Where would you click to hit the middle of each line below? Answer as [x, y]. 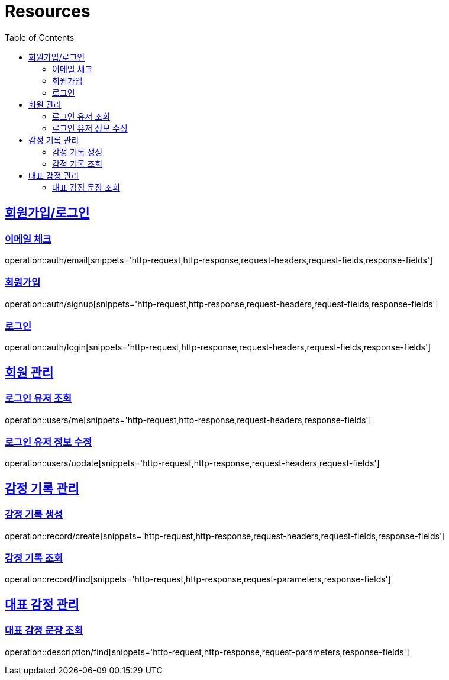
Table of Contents [40, 37]
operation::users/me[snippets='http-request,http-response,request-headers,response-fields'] [188, 420]
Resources [48, 11]
